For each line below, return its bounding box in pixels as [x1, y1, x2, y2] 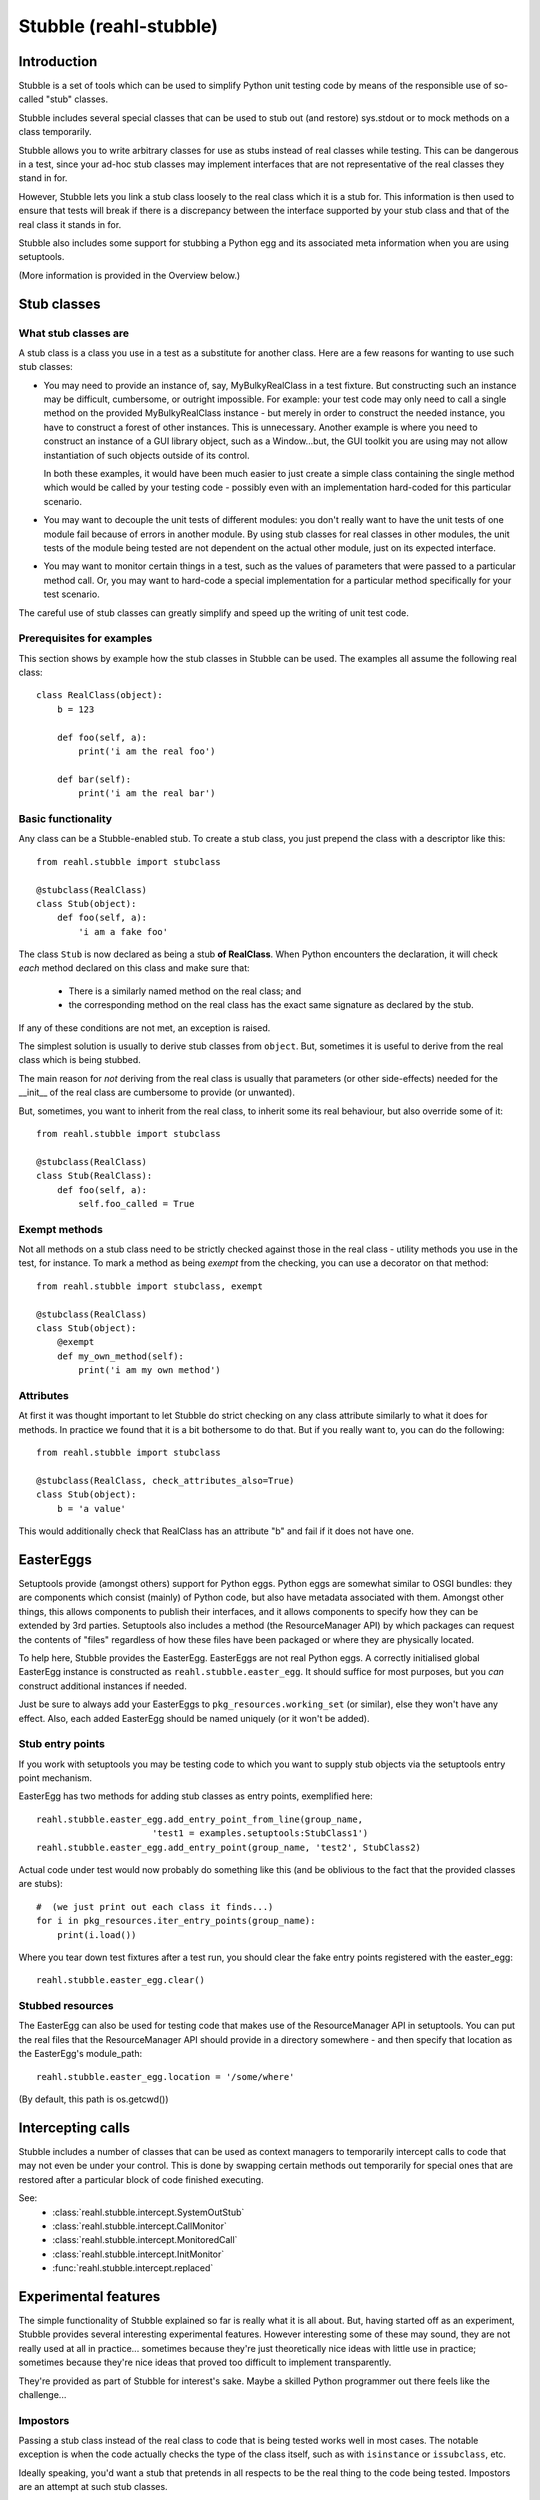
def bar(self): [56, 773, 132, 785]
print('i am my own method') [78, 1365, 222, 1376]
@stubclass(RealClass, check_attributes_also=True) [36, 1475, 295, 1486]
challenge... [18, 2388, 67, 2400]
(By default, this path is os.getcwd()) [18, 2093, 169, 2105]
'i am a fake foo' [78, 926, 169, 937]
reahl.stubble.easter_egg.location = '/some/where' [36, 2071, 295, 2082]
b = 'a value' [56, 1503, 127, 1514]
